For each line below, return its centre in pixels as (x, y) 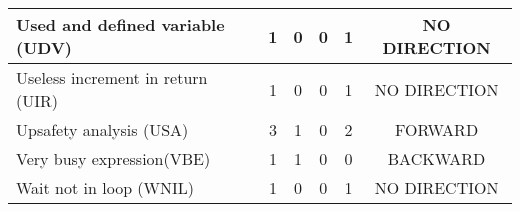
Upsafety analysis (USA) (102, 129)
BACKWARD (436, 158)
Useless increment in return (112, 77)
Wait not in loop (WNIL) (105, 187)
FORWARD (437, 129)
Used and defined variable (120, 24)
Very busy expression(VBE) (113, 158)
